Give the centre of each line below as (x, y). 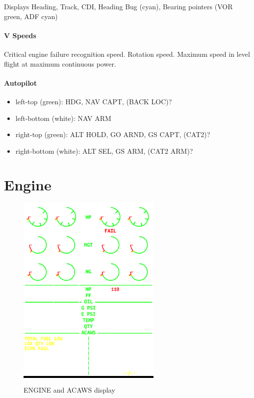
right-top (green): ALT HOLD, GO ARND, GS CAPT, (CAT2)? (113, 134)
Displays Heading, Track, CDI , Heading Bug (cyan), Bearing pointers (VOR (118, 6)
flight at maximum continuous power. (60, 63)
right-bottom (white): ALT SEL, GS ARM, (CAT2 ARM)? (104, 151)
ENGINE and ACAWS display (69, 389)
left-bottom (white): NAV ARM (63, 118)
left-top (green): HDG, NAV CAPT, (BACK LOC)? (94, 101)
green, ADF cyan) (31, 16)
